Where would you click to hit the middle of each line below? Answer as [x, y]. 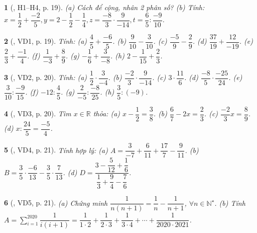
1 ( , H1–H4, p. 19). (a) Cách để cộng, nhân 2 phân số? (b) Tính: [104, 7]
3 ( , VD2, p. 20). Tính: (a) [46, 77]
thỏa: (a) [107, 113]
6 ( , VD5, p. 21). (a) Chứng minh [56, 203]
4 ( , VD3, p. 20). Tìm [38, 113]
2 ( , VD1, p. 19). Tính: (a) [46, 41]
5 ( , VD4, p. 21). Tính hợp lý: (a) [56, 150]
